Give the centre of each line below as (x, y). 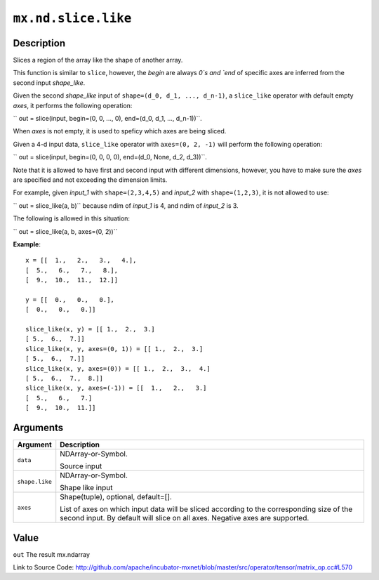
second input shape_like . (49, 83)
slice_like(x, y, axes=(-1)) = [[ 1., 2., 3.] (116, 388)
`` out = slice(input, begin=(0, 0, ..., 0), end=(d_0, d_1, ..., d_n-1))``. (108, 119)
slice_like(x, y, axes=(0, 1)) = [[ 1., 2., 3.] (114, 349)
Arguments (38, 427)
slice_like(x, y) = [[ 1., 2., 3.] (91, 329)
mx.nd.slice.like (72, 18)
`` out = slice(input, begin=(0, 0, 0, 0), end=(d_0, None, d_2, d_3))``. (110, 157)
